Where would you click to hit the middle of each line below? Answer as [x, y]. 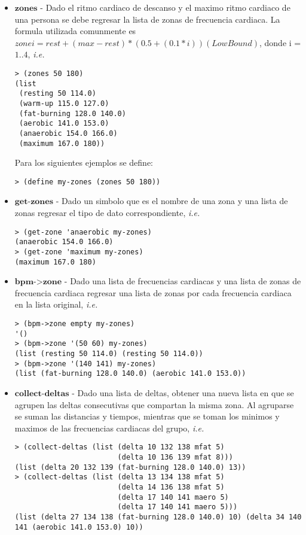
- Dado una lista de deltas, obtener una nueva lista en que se [183, 393]
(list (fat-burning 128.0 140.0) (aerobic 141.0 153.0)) [130, 374]
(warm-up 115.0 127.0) [64, 103]
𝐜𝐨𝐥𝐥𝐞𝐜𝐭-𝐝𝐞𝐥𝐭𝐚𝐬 [42, 394]
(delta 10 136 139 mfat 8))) [175, 458]
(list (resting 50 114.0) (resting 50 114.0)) [109, 354]
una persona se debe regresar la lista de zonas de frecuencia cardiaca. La [147, 19]
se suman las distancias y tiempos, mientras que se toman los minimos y [147, 416]
